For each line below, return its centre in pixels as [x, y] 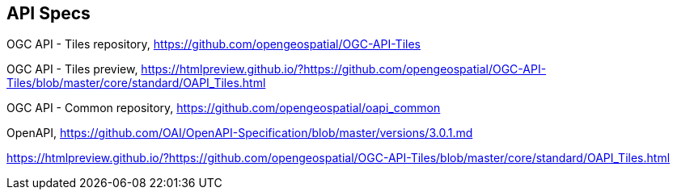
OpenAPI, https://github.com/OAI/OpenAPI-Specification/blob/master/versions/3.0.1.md [240, 133]
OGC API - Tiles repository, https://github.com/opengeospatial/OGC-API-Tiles [214, 44]
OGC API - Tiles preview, [72, 69]
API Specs [49, 13]
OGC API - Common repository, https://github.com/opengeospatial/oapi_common [224, 108]
